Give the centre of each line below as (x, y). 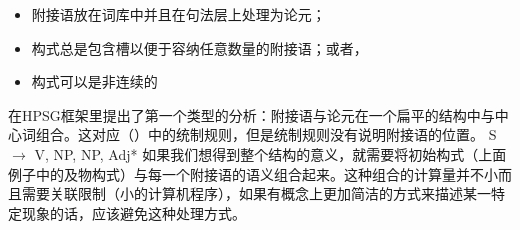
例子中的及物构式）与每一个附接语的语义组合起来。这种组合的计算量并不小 (253, 173)
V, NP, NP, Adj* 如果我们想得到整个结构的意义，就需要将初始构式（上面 (270, 153)
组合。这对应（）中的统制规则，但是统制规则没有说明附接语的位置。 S (266, 134)
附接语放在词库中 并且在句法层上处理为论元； (178, 14)
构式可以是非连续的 (94, 81)
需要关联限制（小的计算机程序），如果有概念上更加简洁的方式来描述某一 (256, 193)
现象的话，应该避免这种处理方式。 (133, 212)
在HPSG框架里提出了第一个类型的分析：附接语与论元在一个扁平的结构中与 (251, 114)
